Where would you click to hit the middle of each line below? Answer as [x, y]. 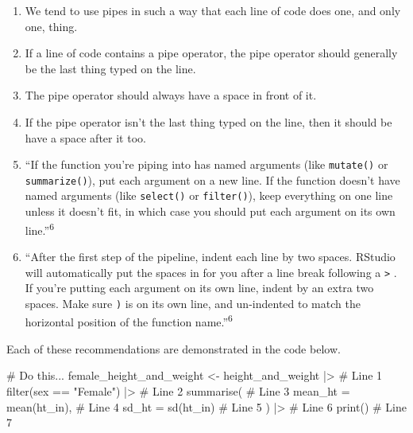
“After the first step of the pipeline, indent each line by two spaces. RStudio [210, 256]
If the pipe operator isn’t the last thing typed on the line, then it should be [208, 121]
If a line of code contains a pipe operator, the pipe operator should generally [211, 53]
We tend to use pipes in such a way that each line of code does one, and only [213, 10]
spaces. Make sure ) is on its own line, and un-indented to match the [193, 303]
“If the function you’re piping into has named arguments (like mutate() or [206, 164]
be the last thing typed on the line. [110, 68]
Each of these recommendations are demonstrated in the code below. [174, 348]
